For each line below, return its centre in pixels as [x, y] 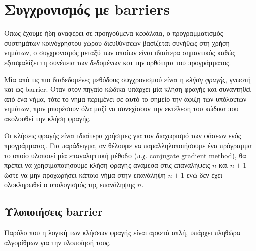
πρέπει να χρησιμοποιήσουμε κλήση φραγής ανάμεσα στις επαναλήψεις [107, 165]
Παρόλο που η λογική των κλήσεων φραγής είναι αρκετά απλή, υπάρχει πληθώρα [122, 233]
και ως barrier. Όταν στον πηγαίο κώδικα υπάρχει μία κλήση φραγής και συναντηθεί [128, 89]
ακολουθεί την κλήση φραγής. [47, 118]
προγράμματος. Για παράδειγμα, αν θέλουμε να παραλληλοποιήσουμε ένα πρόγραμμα [128, 145]
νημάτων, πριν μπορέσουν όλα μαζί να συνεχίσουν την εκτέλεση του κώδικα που [121, 109]
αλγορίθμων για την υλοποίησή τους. [57, 242]
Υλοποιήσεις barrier [53, 212]
